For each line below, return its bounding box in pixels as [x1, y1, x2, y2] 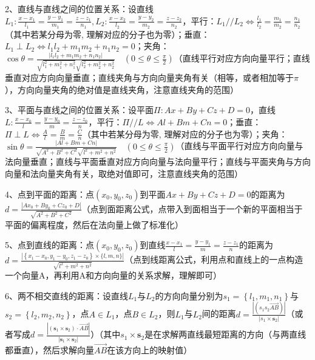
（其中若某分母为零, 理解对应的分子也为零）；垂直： [5, 27, 210, 40]
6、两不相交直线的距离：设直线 [5, 289, 128, 302]
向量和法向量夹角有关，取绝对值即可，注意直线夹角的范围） [5, 167, 243, 180]
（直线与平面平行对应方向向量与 [175, 139, 303, 152]
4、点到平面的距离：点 [5, 187, 94, 200]
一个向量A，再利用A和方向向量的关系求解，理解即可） [5, 269, 222, 282]
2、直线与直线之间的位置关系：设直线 [5, 2, 154, 15]
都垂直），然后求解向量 [5, 343, 94, 356]
